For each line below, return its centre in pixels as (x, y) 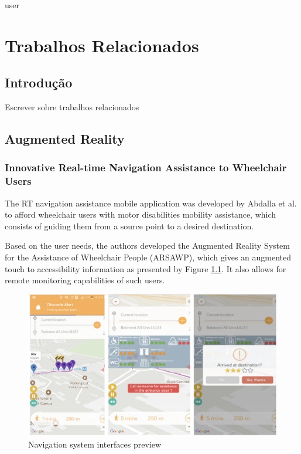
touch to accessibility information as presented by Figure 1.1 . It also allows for (146, 268)
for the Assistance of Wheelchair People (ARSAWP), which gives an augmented (148, 257)
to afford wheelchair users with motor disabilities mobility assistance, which (141, 214)
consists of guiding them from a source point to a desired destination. (129, 226)
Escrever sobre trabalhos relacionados (72, 107)
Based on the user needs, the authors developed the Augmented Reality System (147, 245)
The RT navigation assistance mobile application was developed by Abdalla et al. (151, 203)
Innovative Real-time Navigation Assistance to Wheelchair (146, 167)
